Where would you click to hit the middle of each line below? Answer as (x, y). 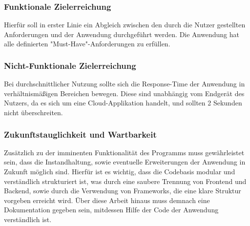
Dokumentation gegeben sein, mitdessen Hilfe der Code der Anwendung (111, 210)
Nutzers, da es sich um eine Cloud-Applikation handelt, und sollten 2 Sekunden (123, 103)
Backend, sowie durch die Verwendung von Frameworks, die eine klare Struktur (123, 191)
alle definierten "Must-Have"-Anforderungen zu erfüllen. (87, 44)
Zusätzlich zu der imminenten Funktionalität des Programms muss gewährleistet (124, 152)
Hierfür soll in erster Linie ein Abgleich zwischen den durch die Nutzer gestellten (125, 25)
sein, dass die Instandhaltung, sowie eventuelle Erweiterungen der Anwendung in (125, 162)
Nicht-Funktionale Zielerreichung (70, 65)
